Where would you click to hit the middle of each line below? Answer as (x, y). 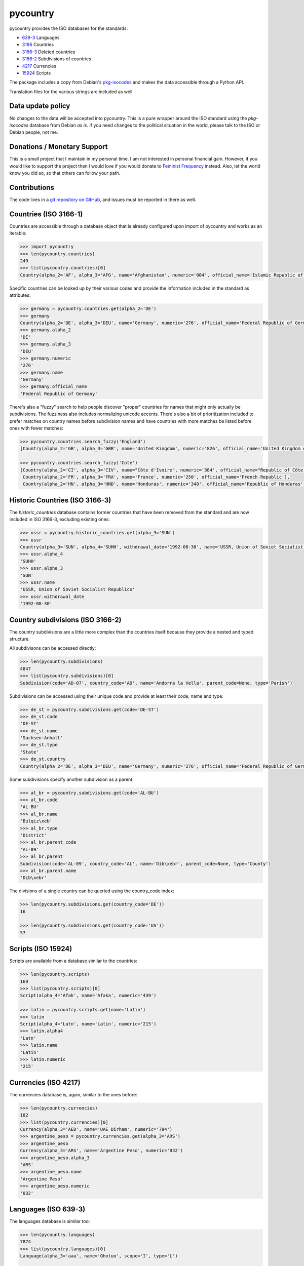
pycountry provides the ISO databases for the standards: (69, 28)
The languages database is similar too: (50, 1221)
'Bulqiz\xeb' (36, 821)
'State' (29, 752)
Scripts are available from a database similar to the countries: (73, 961)
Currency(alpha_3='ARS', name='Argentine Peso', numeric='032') (102, 1151)
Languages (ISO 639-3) (47, 1209)
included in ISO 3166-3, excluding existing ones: (60, 520)
